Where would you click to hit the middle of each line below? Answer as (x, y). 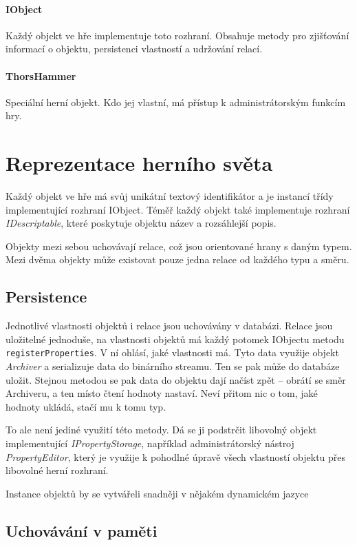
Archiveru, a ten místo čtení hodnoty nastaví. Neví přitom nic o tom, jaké (162, 393)
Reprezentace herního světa (139, 163)
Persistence (46, 297)
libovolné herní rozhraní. (57, 470)
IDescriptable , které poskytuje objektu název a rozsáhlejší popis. (141, 223)
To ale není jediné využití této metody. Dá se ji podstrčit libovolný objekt (161, 430)
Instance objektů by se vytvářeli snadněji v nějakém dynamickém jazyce (157, 493)
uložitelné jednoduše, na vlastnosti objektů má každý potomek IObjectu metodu (175, 339)
